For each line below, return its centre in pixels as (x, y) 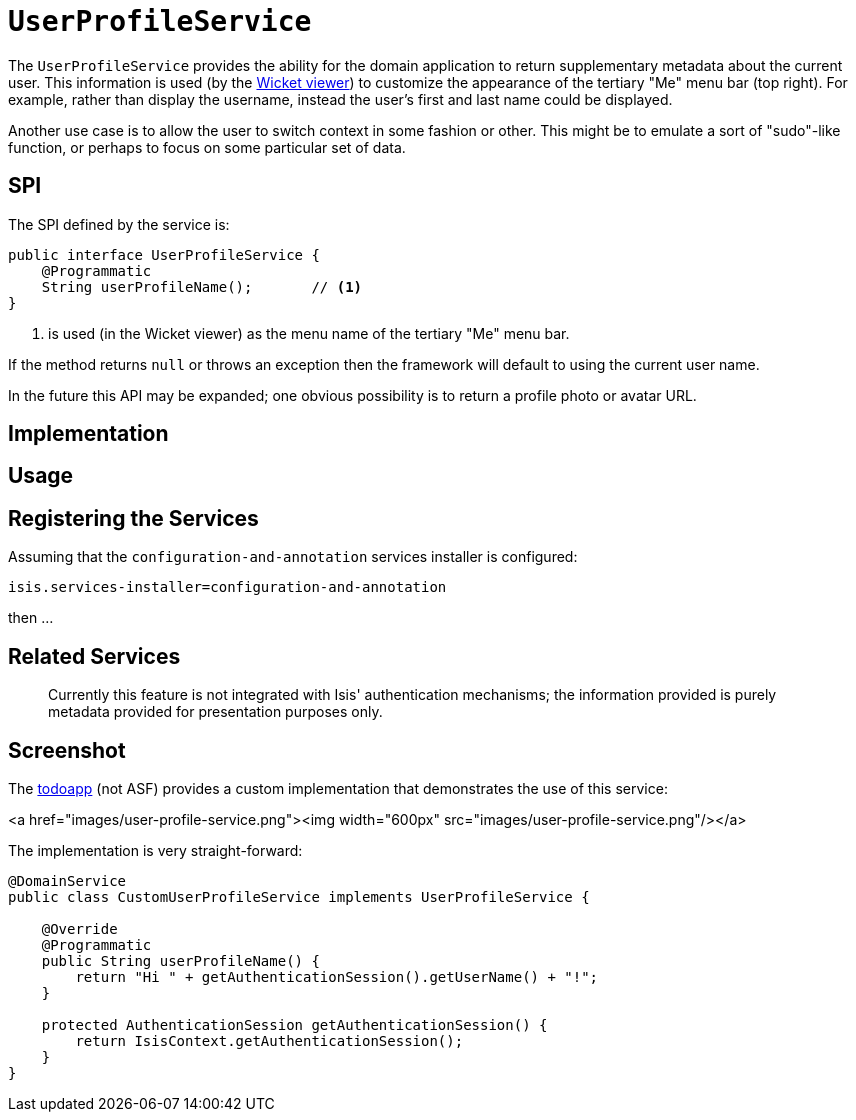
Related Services (94, 656)
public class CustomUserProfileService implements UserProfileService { (299, 896)
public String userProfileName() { (180, 960)
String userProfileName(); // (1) (202, 286)
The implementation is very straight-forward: (155, 850)
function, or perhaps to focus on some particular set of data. (207, 147)
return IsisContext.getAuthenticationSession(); (269, 1040)
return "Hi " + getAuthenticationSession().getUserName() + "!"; (337, 976)
